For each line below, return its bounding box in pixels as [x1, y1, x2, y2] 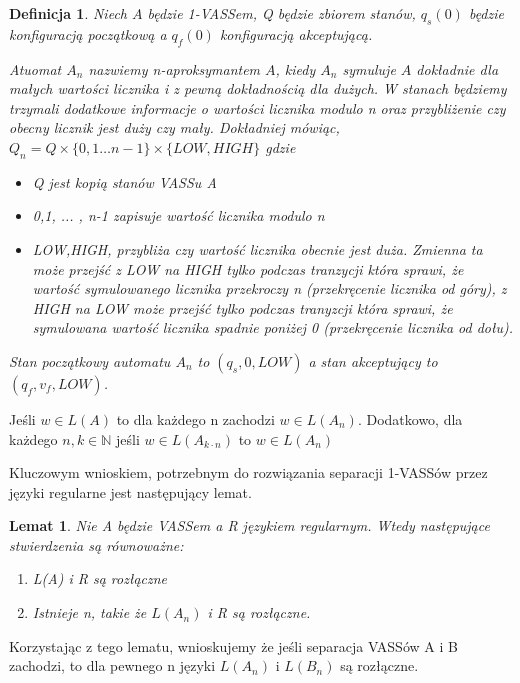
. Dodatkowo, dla [357, 408, 463, 429]
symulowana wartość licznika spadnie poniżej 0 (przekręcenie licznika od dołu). [32, 317, 514, 338]
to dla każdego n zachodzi [116, 408, 275, 429]
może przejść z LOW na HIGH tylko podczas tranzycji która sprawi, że [32, 258, 464, 279]
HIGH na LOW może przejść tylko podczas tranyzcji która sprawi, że [32, 297, 453, 318]
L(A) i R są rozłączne [32, 568, 168, 589]
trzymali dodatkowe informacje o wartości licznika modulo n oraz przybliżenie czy [9, 97, 506, 118]
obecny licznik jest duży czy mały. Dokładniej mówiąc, [9, 117, 340, 138]
